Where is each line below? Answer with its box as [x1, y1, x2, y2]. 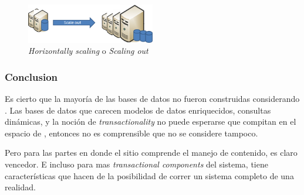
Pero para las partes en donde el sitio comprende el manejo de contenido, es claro [5, 146, 298, 159]
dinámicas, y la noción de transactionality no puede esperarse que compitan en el [5, 115, 296, 128]
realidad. [5, 181, 36, 193]
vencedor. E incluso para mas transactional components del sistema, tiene [5, 158, 268, 170]
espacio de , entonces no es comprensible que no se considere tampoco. [5, 126, 258, 139]
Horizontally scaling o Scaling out [28, 45, 148, 57]
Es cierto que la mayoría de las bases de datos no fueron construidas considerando [5, 93, 300, 104]
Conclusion [5, 69, 58, 84]
